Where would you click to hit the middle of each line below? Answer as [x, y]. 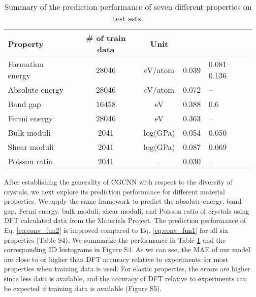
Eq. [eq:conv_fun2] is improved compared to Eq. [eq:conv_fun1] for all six [116, 230]
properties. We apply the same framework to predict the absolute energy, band [123, 201]
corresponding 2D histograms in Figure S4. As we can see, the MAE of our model [127, 249]
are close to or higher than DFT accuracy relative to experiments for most [116, 259]
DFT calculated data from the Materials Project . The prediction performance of [125, 220]
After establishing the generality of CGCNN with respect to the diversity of [118, 182]
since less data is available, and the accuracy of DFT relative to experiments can [126, 278]
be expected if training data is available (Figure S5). [83, 288]
